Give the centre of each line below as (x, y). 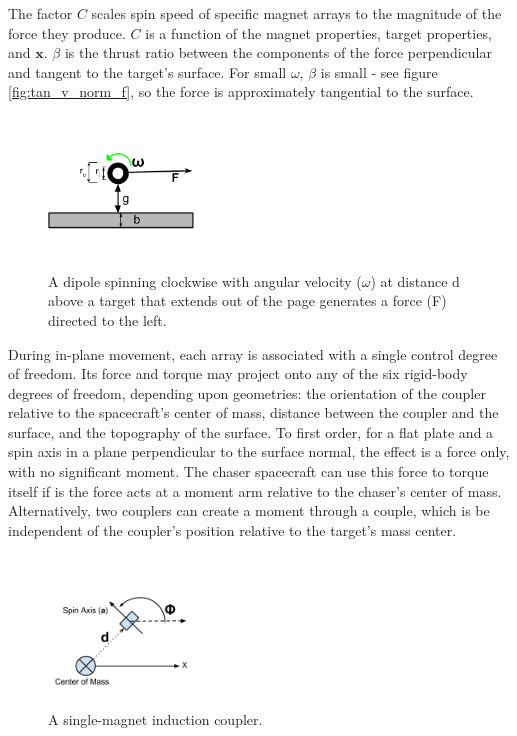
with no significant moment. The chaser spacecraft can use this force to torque (248, 471)
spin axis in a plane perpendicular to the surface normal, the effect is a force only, (259, 451)
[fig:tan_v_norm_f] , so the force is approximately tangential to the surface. (241, 91)
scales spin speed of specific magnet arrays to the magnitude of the (296, 13)
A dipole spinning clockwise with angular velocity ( (205, 280)
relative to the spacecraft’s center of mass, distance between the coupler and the (253, 412)
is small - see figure (379, 71)
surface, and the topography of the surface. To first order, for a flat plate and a (251, 431)
